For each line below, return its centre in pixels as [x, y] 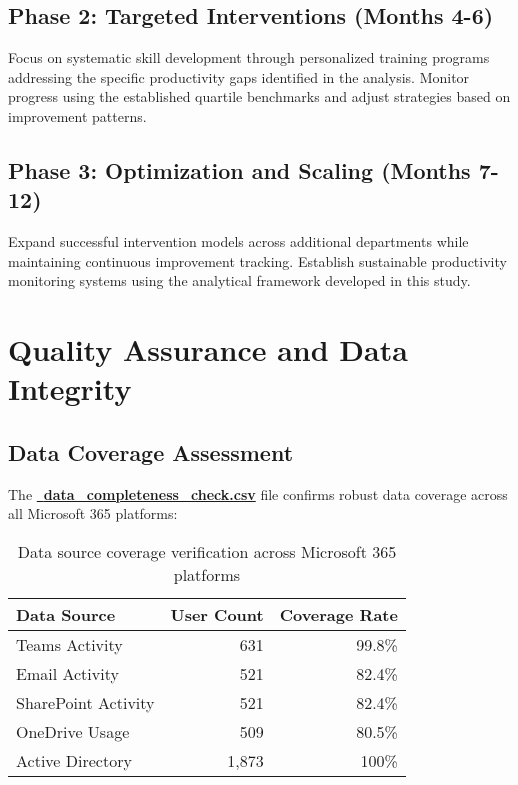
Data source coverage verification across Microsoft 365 [207, 551]
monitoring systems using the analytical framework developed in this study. [239, 280]
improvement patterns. [77, 115]
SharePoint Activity [85, 702]
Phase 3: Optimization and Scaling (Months [239, 169]
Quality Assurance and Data [208, 349]
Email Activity [67, 673]
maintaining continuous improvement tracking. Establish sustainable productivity [257, 260]
